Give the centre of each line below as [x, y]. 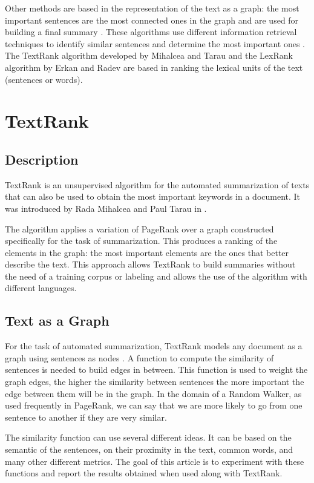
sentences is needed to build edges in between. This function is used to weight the [156, 370]
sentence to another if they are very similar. [86, 417]
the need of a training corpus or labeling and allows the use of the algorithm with [156, 276]
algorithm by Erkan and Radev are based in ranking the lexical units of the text [154, 67]
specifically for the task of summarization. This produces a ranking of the [141, 241]
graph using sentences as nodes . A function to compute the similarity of [139, 357]
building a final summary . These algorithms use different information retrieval [151, 32]
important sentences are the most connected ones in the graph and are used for [152, 20]
